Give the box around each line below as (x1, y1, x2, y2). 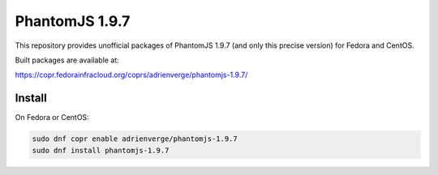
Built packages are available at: (15, 55, 119, 65)
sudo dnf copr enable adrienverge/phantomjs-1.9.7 (32, 134, 238, 143)
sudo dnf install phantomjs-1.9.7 (32, 146, 170, 155)
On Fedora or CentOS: (15, 113, 89, 122)
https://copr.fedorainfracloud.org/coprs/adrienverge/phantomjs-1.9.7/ (15, 70, 248, 80)
